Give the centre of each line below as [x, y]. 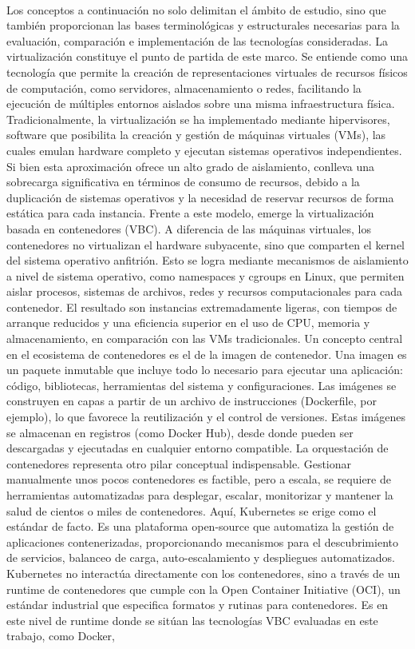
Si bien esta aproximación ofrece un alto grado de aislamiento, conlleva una [191, 166]
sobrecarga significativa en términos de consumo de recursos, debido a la [183, 182]
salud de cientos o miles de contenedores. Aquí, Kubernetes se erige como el [192, 510]
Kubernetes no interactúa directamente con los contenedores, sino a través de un [204, 573]
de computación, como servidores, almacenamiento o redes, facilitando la [184, 88]
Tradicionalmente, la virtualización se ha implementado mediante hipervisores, [198, 119]
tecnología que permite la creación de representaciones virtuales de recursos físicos [207, 72]
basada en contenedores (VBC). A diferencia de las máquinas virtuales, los [189, 228]
